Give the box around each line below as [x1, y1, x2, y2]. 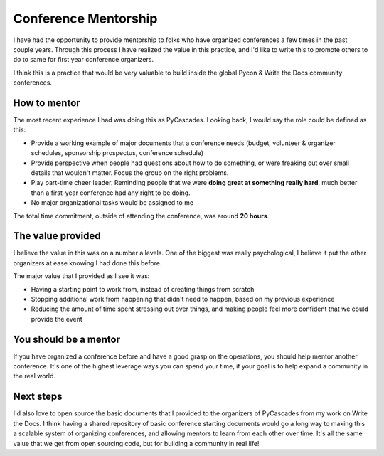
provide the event [31, 314, 83, 323]
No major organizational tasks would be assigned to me [31, 198, 194, 207]
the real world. [13, 372, 56, 381]
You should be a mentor [13, 333, 121, 345]
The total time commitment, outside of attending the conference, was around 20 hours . [13, 211, 270, 220]
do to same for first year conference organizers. [13, 55, 154, 64]
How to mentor [13, 97, 81, 109]
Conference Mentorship [13, 11, 158, 26]
